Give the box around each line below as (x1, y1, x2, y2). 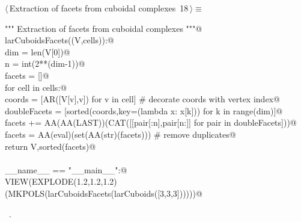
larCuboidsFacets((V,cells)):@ (5, 34, 114, 46)
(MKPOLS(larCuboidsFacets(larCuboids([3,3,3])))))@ (5, 187, 202, 199)
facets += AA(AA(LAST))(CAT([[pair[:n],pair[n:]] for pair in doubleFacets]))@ (5, 116, 297, 129)
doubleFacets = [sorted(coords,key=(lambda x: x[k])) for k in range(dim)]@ (5, 104, 283, 117)
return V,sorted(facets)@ (5, 140, 96, 152)
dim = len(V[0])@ (5, 45, 70, 58)
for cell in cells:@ (5, 81, 67, 93)
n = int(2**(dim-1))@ (5, 57, 85, 70)
